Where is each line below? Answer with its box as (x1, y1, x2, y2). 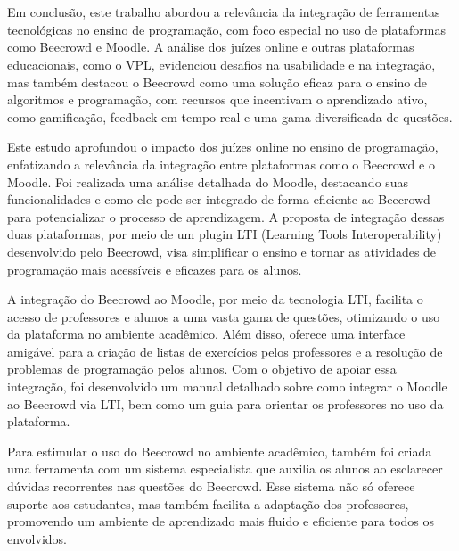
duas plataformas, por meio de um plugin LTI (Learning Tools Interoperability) (7, 225, 442, 243)
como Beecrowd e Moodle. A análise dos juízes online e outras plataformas (7, 37, 414, 56)
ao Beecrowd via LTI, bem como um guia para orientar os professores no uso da (7, 394, 444, 413)
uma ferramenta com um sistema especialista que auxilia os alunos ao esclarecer (7, 459, 443, 478)
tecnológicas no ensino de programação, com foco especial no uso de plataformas (7, 20, 447, 38)
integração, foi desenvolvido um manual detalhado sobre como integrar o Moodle (7, 377, 447, 396)
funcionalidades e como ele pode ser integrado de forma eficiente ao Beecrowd (7, 190, 430, 209)
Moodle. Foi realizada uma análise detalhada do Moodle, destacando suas (7, 172, 409, 191)
